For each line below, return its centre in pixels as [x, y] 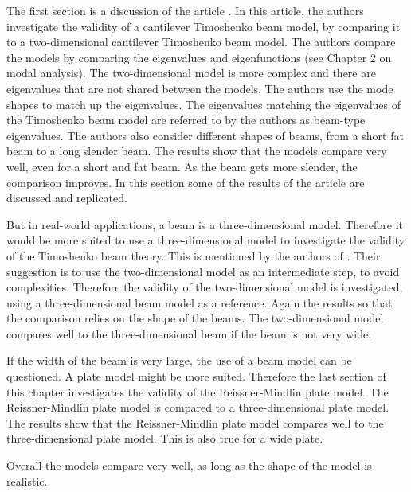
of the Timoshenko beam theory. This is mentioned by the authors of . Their [194, 255]
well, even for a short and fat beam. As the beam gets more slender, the [182, 166]
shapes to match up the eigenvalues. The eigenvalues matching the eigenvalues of [204, 104]
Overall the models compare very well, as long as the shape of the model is [189, 465]
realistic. [27, 480]
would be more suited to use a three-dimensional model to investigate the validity [206, 240]
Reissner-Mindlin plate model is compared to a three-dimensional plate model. [198, 407]
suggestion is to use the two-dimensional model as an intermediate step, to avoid [203, 271]
